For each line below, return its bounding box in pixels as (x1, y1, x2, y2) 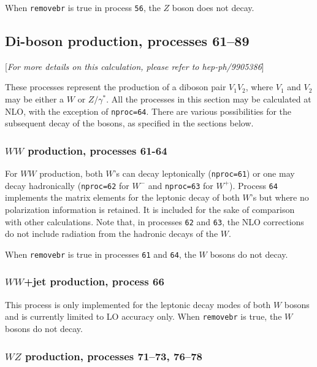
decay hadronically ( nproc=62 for (5, 179, 129, 191)
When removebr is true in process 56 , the (5, 1, 161, 14)
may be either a (5, 93, 64, 106)
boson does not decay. (172, 1, 254, 14)
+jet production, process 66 (23, 274, 164, 289)
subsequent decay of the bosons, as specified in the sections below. (5, 117, 254, 129)
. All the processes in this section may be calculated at (106, 93, 311, 106)
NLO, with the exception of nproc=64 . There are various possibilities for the (5, 104, 292, 117)
